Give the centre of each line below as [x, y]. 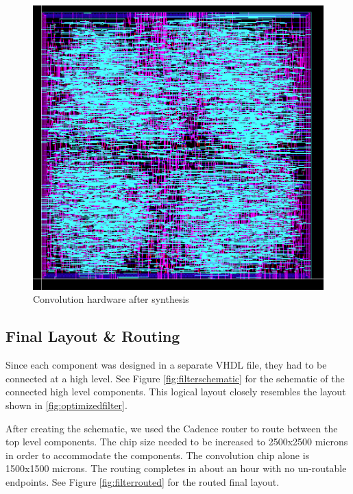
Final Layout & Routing [93, 336]
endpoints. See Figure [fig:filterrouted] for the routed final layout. [143, 481]
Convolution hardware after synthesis [111, 299]
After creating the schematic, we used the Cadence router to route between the [172, 428]
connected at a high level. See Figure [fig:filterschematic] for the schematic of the [175, 378]
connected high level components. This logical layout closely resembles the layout [176, 392]
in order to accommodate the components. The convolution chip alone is [158, 455]
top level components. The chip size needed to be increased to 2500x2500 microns [177, 442]
